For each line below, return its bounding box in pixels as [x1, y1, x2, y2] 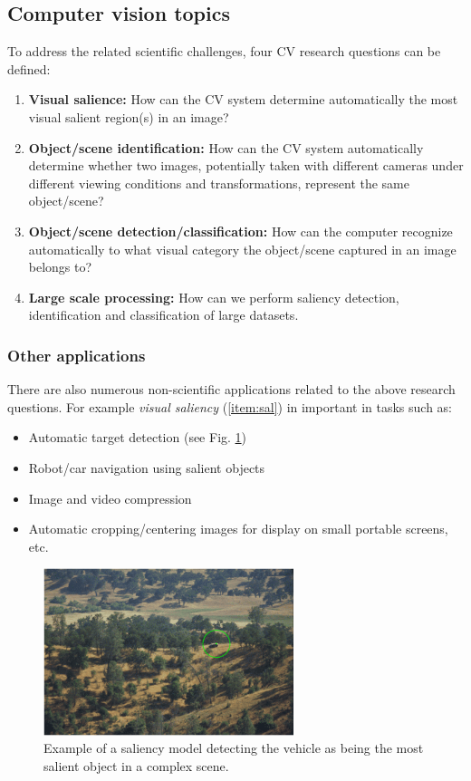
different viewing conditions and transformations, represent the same [28, 173, 409, 192]
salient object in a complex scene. [43, 757, 229, 776]
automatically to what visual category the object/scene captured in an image [28, 239, 457, 258]
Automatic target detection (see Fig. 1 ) [28, 428, 247, 447]
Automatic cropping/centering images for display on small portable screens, [28, 519, 448, 538]
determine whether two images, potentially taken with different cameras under [28, 156, 464, 175]
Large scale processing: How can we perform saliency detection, [28, 287, 399, 306]
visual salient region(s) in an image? [28, 107, 229, 126]
